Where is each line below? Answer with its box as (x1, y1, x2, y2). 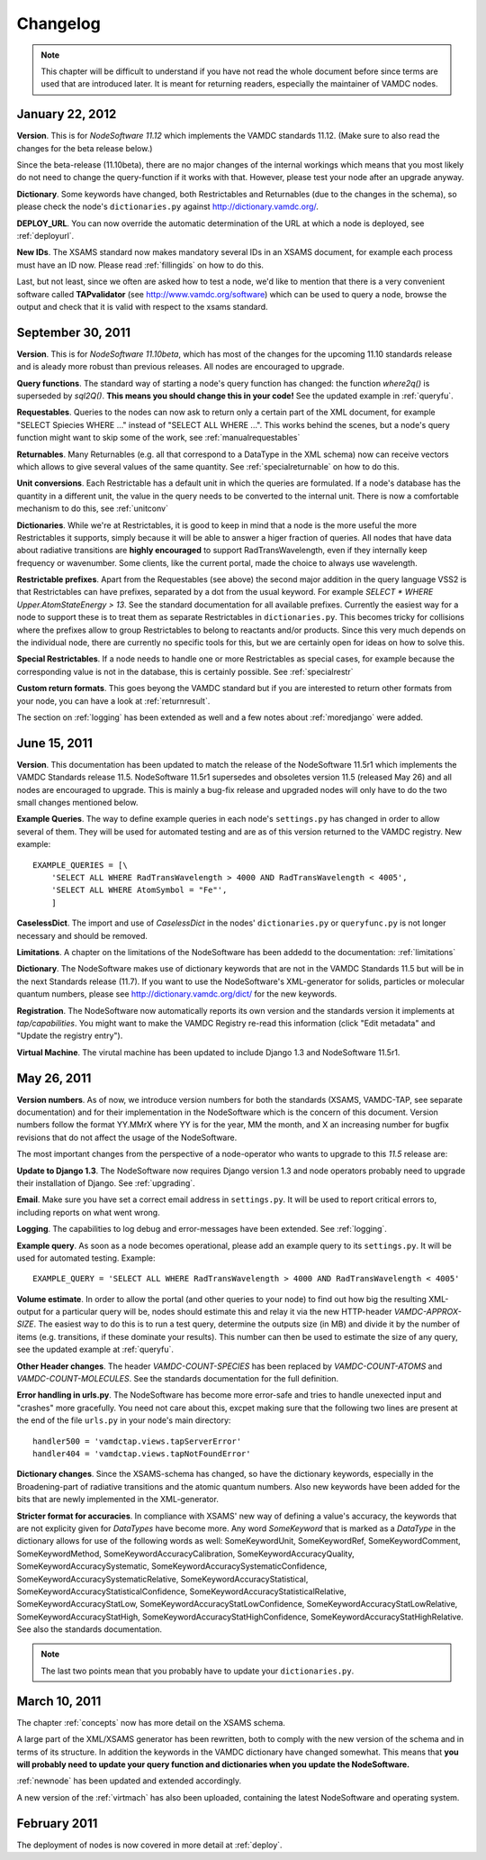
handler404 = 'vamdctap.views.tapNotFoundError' (32, 1448, 251, 1459)
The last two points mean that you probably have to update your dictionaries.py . (40, 1665, 355, 1676)
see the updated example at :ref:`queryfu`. (16, 1344, 175, 1355)
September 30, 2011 (16, 324, 130, 340)
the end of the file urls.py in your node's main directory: (16, 1415, 231, 1426)
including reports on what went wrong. (16, 1207, 161, 1217)
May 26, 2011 (16, 1071, 92, 1086)
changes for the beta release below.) (16, 142, 153, 153)
